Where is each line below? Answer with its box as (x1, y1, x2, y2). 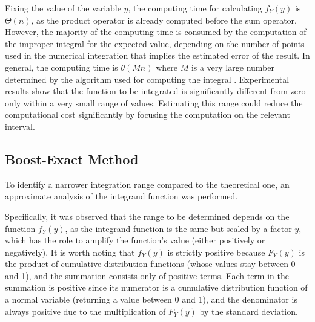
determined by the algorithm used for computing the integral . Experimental (5, 72, 290, 85)
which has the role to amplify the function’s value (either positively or (5, 234, 265, 246)
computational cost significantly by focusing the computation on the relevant (5, 108, 290, 121)
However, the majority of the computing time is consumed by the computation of (5, 25, 307, 38)
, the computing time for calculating (128, 2, 262, 14)
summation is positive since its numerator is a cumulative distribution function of (5, 281, 308, 294)
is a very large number (191, 60, 274, 73)
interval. (5, 120, 35, 132)
